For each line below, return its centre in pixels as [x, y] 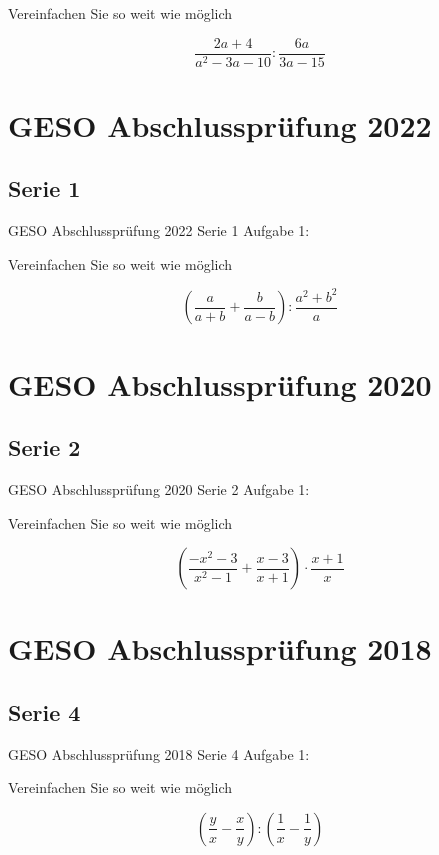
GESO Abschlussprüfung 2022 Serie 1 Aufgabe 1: [159, 230]
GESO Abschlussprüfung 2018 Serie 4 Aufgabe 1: [159, 753]
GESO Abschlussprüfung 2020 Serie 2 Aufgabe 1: [159, 488]
